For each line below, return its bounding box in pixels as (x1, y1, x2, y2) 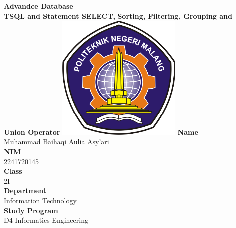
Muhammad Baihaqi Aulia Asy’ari (4, 136, 109, 147)
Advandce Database (4, 1, 73, 11)
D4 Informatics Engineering (4, 215, 88, 225)
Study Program (4, 205, 58, 215)
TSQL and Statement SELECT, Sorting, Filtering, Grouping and (4, 10, 232, 21)
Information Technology (4, 195, 77, 205)
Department (4, 185, 46, 196)
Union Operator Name (4, 126, 198, 137)
